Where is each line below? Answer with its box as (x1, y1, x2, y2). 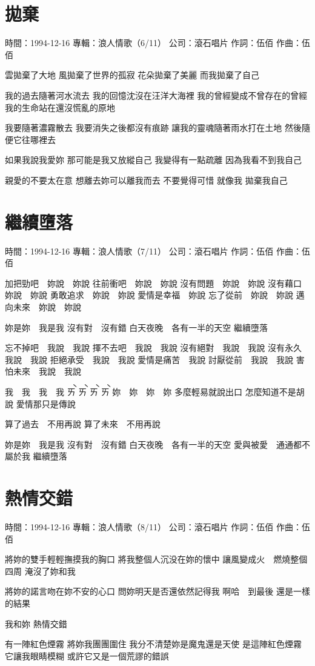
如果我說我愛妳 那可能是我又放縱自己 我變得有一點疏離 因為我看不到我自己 (5, 153, 302, 166)
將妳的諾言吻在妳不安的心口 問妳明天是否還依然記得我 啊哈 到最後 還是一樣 (5, 585, 310, 598)
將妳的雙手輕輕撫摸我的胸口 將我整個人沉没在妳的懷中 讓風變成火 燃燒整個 (5, 553, 308, 565)
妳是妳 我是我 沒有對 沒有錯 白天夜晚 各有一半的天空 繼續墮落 (5, 321, 268, 333)
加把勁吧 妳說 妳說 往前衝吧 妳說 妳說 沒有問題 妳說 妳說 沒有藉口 (5, 276, 302, 289)
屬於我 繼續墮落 (5, 450, 67, 462)
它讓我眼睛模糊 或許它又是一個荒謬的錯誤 (5, 649, 169, 662)
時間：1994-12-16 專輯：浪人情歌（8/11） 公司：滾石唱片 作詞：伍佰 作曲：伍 (5, 521, 310, 533)
